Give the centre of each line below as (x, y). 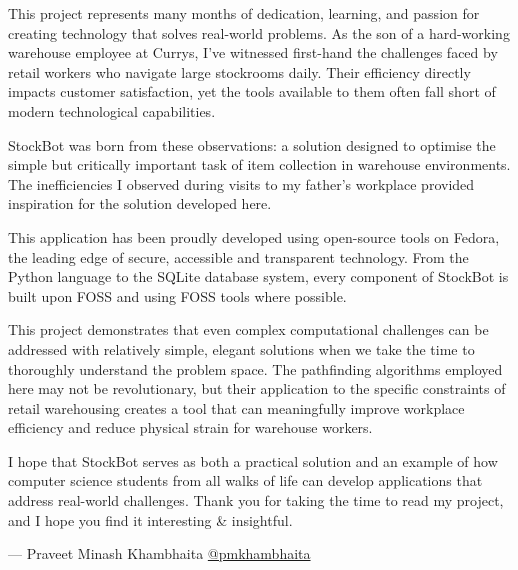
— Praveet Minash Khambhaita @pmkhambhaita (159, 553)
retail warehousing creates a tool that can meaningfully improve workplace (236, 407)
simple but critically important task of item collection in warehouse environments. (259, 164)
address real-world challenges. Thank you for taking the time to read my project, (256, 500)
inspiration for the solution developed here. (140, 203)
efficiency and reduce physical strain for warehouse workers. (190, 427)
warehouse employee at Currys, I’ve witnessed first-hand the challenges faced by (253, 52)
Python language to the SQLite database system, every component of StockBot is (258, 276)
